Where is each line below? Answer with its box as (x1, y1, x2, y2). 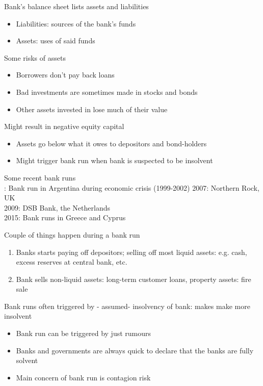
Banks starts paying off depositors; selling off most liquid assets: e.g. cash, (16, 246, 247, 257)
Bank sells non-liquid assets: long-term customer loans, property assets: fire (16, 273, 251, 284)
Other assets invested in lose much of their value (16, 104, 168, 114)
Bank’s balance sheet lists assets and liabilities (4, 1, 149, 11)
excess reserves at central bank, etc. (16, 256, 127, 267)
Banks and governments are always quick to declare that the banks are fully (16, 345, 254, 355)
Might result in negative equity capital (4, 121, 124, 132)
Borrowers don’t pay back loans (16, 69, 115, 80)
